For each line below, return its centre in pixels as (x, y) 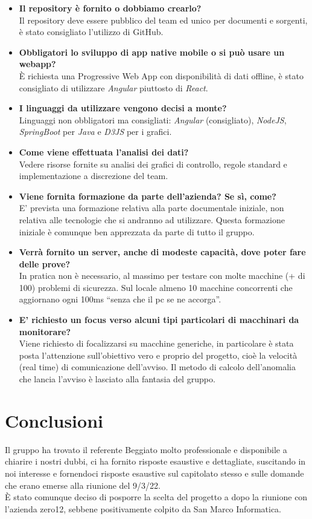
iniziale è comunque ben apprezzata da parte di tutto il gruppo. (137, 231)
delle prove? (45, 263)
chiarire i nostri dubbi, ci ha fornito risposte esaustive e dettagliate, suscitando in (155, 461)
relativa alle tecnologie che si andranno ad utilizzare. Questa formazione (152, 219)
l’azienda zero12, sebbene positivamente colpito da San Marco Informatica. (143, 508)
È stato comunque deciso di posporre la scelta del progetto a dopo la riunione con (156, 497)
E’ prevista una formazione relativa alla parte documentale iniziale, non (151, 208)
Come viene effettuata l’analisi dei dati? (104, 152)
